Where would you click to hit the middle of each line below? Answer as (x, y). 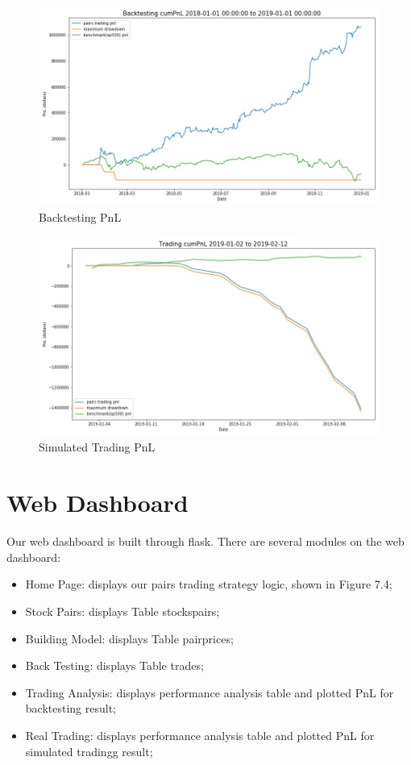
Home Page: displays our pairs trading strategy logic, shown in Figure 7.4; (209, 584)
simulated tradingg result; (89, 751)
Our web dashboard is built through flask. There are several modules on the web (205, 541)
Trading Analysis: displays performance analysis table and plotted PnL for (210, 692)
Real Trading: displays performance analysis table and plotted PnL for (200, 735)
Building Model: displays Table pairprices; (129, 638)
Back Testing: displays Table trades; (114, 665)
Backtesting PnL (80, 216)
